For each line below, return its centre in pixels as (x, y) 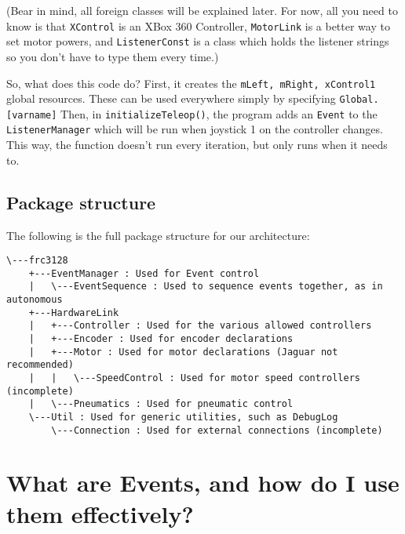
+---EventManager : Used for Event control (144, 273)
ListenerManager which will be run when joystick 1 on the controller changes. (195, 129)
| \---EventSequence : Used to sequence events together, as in (206, 287)
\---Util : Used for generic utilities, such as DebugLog (183, 417)
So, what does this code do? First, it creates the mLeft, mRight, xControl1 (191, 83)
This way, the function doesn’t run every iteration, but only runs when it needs (197, 145)
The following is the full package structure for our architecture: (158, 235)
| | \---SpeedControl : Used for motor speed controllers (195, 378)
